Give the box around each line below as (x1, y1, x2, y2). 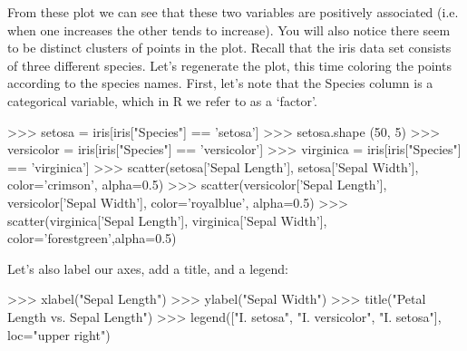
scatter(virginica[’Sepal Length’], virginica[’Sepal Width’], (7, 210, 327, 229)
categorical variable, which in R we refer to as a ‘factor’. (7, 91, 317, 110)
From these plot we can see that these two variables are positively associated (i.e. (7, 3, 459, 21)
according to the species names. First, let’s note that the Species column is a (7, 73, 433, 93)
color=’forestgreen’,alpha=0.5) (7, 229, 177, 248)
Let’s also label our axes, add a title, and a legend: (7, 258, 289, 278)
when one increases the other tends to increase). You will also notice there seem (7, 20, 451, 39)
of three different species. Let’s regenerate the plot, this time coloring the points (7, 55, 452, 74)
